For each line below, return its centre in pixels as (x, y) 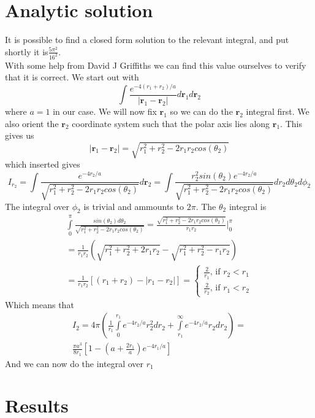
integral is (248, 206)
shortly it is (27, 51)
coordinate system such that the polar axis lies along (171, 123)
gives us (20, 135)
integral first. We (278, 111)
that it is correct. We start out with (72, 77)
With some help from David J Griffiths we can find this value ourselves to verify (156, 65)
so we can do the (201, 111)
